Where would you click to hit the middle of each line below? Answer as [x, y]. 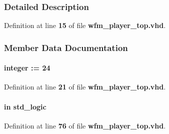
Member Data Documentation [66, 47]
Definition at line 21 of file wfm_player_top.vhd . [85, 87]
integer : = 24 [27, 68]
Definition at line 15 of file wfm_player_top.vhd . [85, 25]
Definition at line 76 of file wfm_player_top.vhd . [85, 125]
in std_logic [25, 106]
